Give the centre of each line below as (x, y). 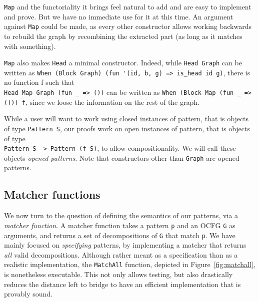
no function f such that (39, 82)
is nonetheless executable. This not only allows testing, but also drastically (118, 274)
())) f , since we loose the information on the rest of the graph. (102, 102)
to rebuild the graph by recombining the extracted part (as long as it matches (123, 36)
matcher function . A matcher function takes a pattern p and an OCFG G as (120, 225)
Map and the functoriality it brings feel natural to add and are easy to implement (128, 6)
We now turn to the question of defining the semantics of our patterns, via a (121, 215)
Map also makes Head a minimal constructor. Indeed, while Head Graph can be (123, 63)
